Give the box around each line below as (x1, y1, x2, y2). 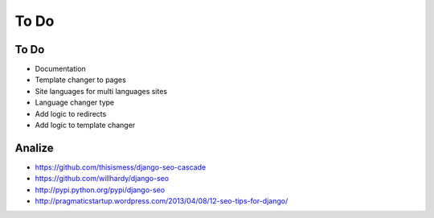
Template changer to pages (35, 75, 126, 84)
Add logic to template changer (35, 121, 136, 130)
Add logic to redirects (35, 109, 107, 118)
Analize (14, 141, 54, 154)
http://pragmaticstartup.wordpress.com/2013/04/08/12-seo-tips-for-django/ (35, 196, 289, 206)
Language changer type (35, 97, 115, 108)
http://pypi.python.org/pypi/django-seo (35, 185, 165, 195)
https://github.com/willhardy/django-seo (35, 174, 169, 183)
